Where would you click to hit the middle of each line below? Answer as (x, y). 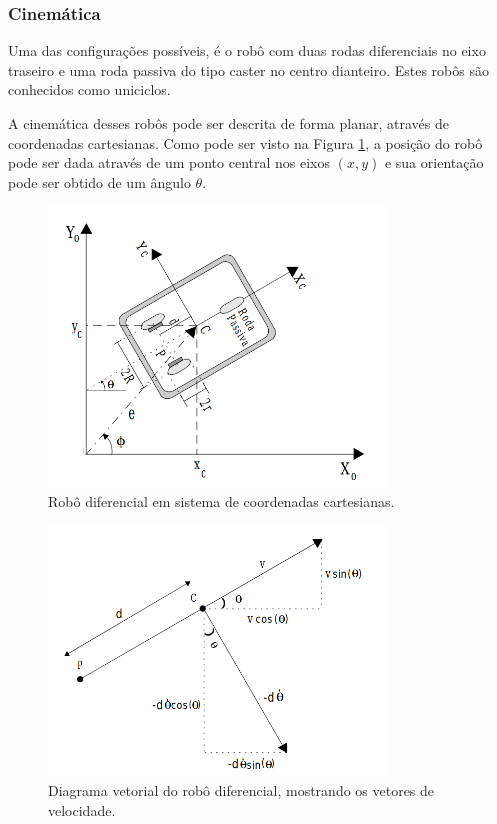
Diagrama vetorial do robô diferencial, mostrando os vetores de (241, 790)
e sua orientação (434, 162)
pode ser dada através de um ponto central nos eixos (169, 162)
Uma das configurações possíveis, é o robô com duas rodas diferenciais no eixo (247, 50)
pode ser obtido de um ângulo (99, 181)
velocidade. (82, 809)
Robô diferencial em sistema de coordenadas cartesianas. (221, 501)
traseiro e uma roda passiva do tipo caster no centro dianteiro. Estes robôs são (248, 69)
